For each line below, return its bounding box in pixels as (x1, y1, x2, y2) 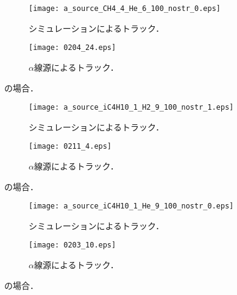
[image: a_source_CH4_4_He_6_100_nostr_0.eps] (29, 4, 221, 13)
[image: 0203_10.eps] (29, 241, 116, 250)
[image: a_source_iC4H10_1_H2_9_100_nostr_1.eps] (29, 103, 234, 112)
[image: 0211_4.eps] (29, 142, 112, 151)
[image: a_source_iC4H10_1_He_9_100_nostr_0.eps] (29, 202, 234, 211)
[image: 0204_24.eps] (29, 43, 116, 52)
